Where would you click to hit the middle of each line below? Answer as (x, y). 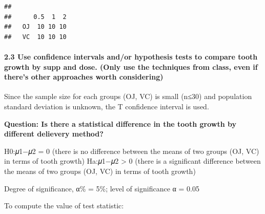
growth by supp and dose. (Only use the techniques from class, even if (131, 66)
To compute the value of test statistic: (64, 206)
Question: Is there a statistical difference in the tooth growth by (120, 123)
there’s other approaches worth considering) (84, 77)
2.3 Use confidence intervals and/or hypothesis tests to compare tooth (131, 56)
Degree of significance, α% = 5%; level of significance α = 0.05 (102, 188)
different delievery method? (54, 134)
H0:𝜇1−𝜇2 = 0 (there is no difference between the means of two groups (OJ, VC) (132, 151)
